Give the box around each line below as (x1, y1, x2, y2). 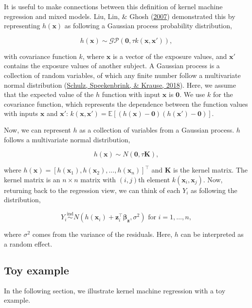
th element (138, 174, 170, 184)
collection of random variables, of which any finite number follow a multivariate (4, 70, 241, 80)
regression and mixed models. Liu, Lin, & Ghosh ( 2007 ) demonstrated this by (4, 11, 235, 21)
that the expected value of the (4, 89, 94, 99)
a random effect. (4, 238, 53, 249)
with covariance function (4, 51, 77, 61)
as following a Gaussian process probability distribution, (64, 20, 232, 31)
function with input (102, 89, 161, 99)
